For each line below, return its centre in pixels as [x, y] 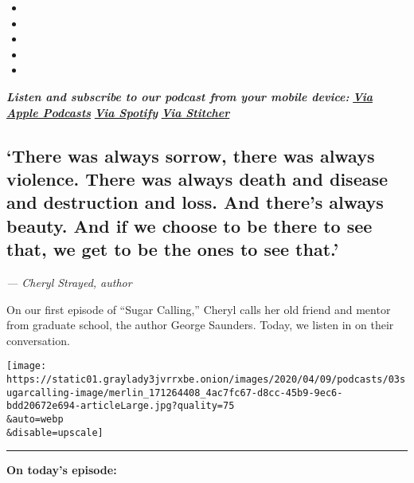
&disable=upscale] [55, 432]
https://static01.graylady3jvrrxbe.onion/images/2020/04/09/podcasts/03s [206, 379]
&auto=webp [35, 419]
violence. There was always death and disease [197, 178]
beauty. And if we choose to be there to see [189, 225]
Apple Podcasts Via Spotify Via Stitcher [118, 112]
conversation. [38, 340]
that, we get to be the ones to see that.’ [173, 249]
